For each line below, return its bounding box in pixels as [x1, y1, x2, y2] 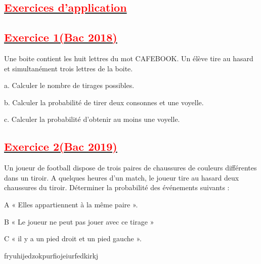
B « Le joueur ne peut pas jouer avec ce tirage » [4, 216, 154, 227]
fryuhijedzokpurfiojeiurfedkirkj [4, 250, 99, 260]
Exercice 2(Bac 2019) [4, 139, 117, 154]
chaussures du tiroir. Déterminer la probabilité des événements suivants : [4, 182, 230, 193]
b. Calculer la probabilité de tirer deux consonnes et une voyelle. [4, 97, 204, 107]
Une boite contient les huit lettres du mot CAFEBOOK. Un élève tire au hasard [4, 53, 253, 63]
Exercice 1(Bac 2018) [4, 29, 117, 45]
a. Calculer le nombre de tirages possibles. [4, 80, 135, 91]
